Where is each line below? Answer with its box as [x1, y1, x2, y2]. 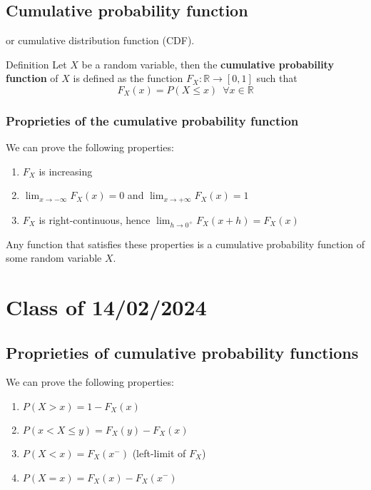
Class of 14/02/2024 [6, 292, 207, 321]
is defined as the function [73, 71, 183, 86]
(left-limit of [132, 445, 186, 460]
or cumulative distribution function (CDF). [6, 33, 195, 48]
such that [256, 71, 298, 86]
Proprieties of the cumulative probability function [6, 111, 299, 129]
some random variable [6, 250, 102, 265]
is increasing [39, 163, 93, 178]
